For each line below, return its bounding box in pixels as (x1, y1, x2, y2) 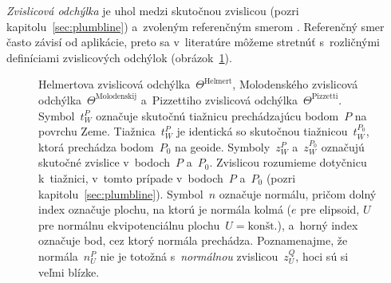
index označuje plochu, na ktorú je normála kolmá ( (38, 201, 292, 218)
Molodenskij (95, 92, 137, 101)
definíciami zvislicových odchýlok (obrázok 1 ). (6, 49, 232, 65)
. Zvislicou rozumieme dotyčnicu (209, 154, 367, 171)
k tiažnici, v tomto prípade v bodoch (38, 169, 223, 186)
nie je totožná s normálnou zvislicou (100, 247, 278, 264)
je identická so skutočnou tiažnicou (176, 123, 348, 140)
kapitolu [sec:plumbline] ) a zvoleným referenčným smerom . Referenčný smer (6, 18, 385, 34)
